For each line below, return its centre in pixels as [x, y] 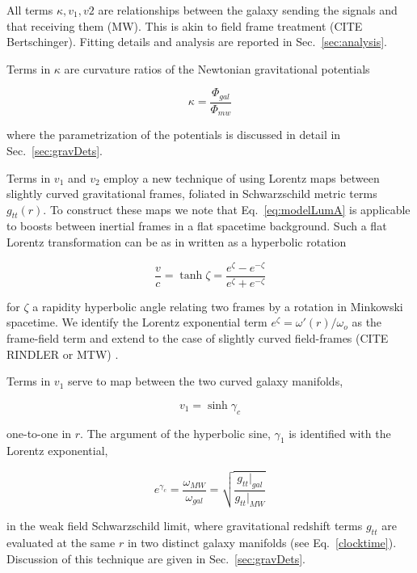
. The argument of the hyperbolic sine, [175, 433]
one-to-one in [39, 433]
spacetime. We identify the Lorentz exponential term [137, 322]
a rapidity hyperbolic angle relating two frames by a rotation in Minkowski [218, 306]
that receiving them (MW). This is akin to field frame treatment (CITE [185, 25]
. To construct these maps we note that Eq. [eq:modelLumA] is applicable [227, 209]
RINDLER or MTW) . [63, 354]
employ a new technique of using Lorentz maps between [242, 177]
